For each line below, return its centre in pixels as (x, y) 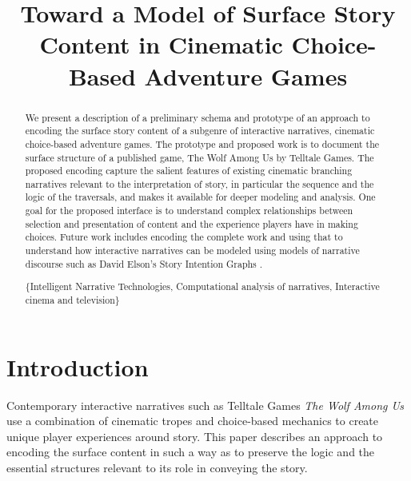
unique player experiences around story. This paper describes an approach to (195, 436)
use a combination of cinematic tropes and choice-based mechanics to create (193, 421)
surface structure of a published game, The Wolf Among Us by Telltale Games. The (200, 157)
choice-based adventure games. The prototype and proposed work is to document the (202, 143)
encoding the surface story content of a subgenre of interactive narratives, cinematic (200, 131)
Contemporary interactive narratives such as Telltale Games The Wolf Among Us (205, 405)
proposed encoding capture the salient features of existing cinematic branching (189, 171)
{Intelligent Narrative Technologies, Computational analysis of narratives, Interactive (202, 286)
